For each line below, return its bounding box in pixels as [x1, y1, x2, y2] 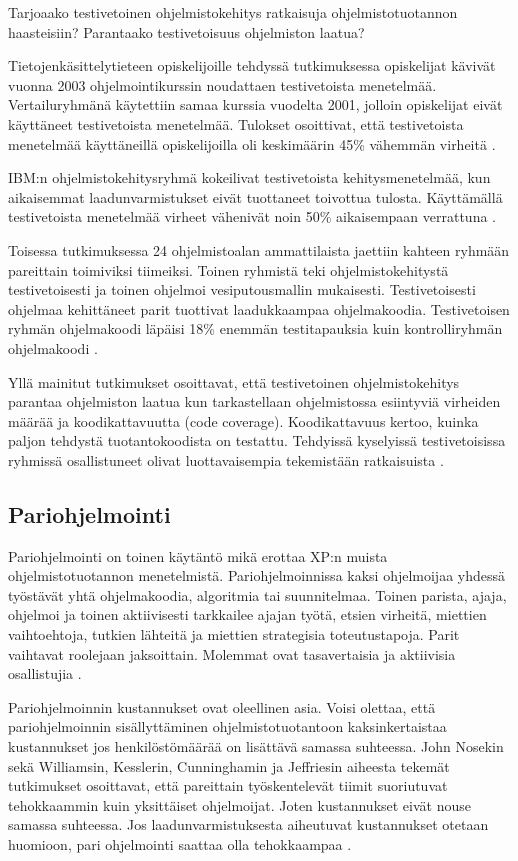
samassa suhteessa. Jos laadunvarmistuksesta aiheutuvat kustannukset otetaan [8, 814, 489, 835]
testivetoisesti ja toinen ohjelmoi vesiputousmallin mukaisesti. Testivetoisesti [8, 279, 476, 300]
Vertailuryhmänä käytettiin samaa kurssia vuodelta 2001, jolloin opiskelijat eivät [8, 94, 503, 115]
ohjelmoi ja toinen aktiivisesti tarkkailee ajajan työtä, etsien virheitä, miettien [8, 604, 487, 625]
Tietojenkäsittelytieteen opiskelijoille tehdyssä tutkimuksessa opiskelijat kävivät [8, 55, 496, 76]
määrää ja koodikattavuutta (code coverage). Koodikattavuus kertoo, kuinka [8, 410, 479, 431]
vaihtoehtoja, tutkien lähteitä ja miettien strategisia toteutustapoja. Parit [8, 624, 460, 645]
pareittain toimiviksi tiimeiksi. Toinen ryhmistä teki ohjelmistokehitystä [8, 259, 449, 280]
